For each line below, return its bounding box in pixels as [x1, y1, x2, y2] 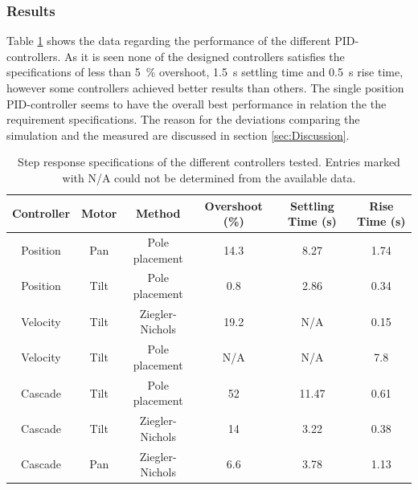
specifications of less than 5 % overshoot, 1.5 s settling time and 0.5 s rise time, [6, 63, 404, 80]
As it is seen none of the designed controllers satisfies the [64, 47, 345, 64]
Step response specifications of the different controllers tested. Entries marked [18, 153, 400, 170]
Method [136, 205, 181, 222]
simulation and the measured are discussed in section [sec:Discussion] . [6, 126, 350, 143]
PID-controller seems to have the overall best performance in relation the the [6, 95, 387, 112]
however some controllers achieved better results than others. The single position [6, 80, 404, 96]
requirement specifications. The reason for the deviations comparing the [6, 111, 360, 128]
